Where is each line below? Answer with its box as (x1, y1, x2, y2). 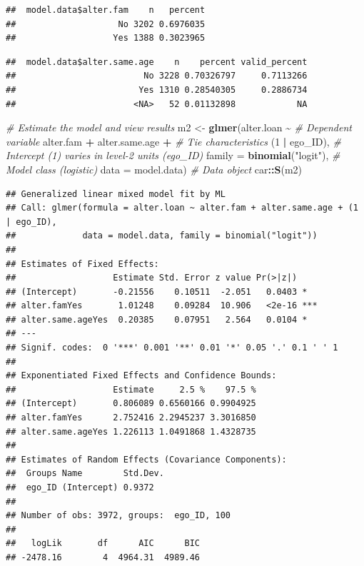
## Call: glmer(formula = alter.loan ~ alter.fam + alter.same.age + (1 (6, 203, 358, 213)
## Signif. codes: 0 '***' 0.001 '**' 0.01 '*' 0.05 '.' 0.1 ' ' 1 (6, 343, 338, 353)
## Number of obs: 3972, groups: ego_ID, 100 (6, 510, 231, 521)
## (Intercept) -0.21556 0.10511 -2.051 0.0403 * (6, 286, 308, 297)
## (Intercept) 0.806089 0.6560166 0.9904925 (6, 398, 256, 409)
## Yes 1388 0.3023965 (6, 33, 206, 44)
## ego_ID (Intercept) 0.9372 (6, 482, 154, 492)
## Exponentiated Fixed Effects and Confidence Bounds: (6, 370, 277, 381)
